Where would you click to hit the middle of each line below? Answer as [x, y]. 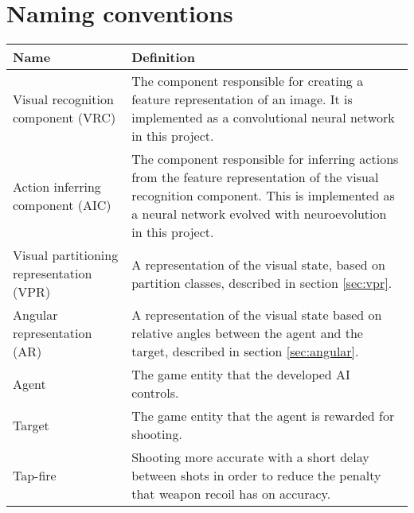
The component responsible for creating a [248, 81]
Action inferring [57, 186]
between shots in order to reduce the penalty [256, 476]
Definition [163, 57]
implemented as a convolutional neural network [263, 118]
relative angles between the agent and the [247, 333]
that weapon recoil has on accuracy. [231, 494]
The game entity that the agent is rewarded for [263, 416]
